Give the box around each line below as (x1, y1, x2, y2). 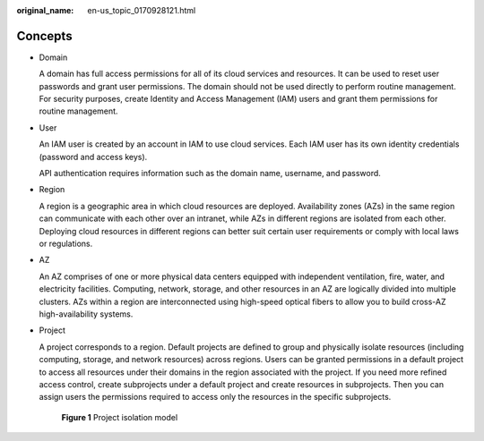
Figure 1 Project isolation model (61, 411, 178, 422)
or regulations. (39, 238, 93, 249)
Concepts (16, 28, 73, 44)
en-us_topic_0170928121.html (87, 5, 196, 15)
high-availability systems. (39, 309, 134, 319)
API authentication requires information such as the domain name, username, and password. (39, 168, 381, 179)
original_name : (16, 5, 74, 15)
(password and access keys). (39, 151, 148, 162)
